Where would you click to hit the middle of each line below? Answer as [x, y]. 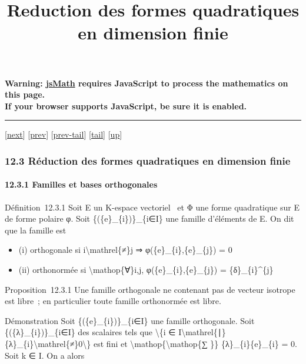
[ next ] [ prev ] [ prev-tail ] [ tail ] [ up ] [64, 134]
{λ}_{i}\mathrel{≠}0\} [48, 343]
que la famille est [36, 230]
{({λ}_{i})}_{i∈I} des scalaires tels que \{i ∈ [90, 332]
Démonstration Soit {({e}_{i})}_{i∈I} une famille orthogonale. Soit [130, 320]
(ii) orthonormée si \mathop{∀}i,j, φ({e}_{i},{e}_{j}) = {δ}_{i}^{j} [146, 269]
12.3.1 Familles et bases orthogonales [81, 184]
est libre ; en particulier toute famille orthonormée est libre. [113, 301]
